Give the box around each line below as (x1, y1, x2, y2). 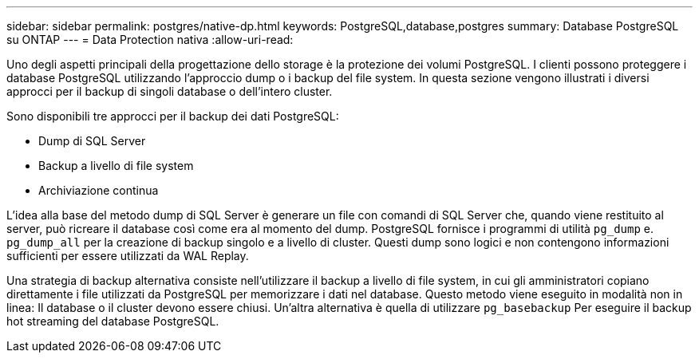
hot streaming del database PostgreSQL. (6, 314, 219, 328)
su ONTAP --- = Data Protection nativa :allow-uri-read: (6, 33, 294, 46)
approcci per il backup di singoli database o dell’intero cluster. (6, 85, 333, 98)
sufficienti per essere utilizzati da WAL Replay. (6, 249, 249, 262)
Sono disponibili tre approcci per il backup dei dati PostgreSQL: (6, 109, 339, 123)
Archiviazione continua (38, 183, 159, 197)
